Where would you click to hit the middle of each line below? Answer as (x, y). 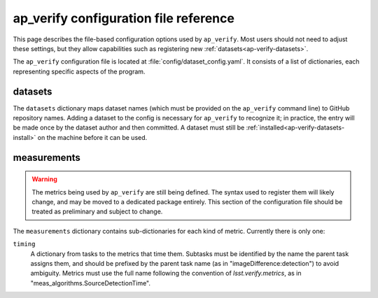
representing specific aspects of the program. (79, 71)
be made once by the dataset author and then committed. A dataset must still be (129, 128)
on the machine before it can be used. (92, 137)
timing (24, 244)
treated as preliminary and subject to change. (97, 212)
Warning (44, 179)
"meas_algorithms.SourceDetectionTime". (90, 283)
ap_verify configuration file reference (124, 18)
